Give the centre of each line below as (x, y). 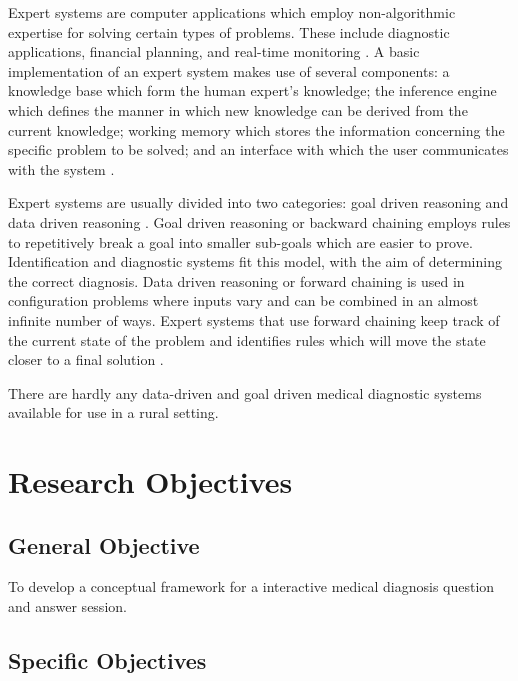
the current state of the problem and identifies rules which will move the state (247, 339)
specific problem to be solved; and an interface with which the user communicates (258, 149)
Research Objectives (150, 481)
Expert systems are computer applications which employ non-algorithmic (232, 12)
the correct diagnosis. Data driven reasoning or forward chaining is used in (236, 280)
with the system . (61, 168)
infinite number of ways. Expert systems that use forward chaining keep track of (254, 319)
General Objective (104, 544)
